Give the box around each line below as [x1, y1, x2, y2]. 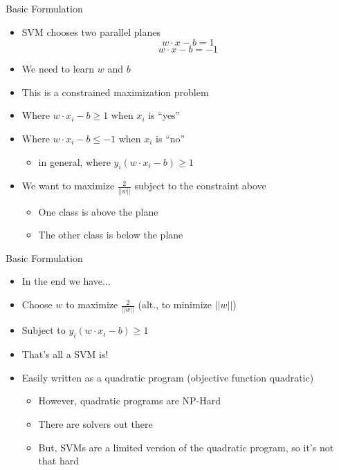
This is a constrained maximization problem [21, 84, 209, 99]
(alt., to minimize [138, 297, 212, 312]
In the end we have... [21, 274, 111, 288]
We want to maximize [21, 178, 115, 193]
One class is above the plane [38, 204, 158, 218]
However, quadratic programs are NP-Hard [38, 393, 221, 408]
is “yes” [148, 108, 181, 122]
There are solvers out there [38, 416, 153, 431]
